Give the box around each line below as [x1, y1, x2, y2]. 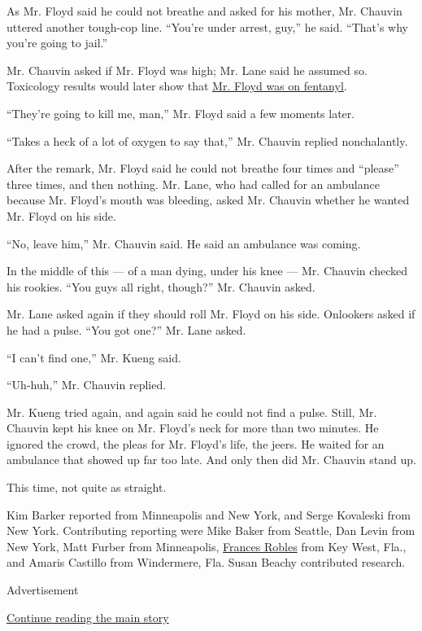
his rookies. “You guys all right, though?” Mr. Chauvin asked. [7, 278, 315, 295]
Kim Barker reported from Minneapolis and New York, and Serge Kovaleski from [7, 506, 411, 523]
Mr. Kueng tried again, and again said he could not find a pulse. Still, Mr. [7, 403, 377, 420]
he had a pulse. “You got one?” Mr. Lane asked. [7, 321, 246, 338]
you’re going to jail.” [7, 34, 108, 51]
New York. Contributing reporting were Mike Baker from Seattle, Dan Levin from [7, 522, 415, 539]
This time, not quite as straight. [7, 479, 167, 496]
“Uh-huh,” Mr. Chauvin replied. [7, 376, 167, 393]
